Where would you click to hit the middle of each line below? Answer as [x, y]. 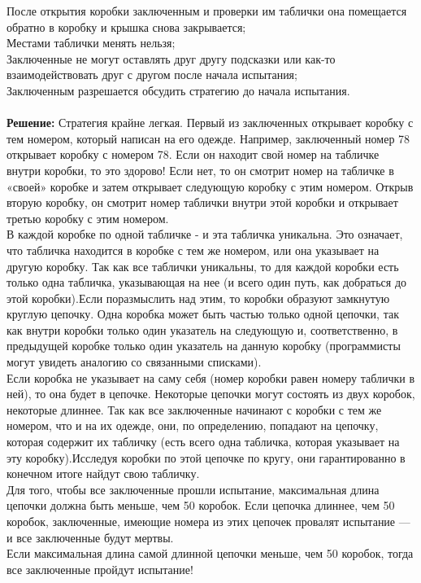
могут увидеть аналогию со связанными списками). [134, 362]
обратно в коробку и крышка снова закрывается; [126, 26]
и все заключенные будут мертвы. [90, 537]
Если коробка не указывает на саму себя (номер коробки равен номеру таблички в [211, 377]
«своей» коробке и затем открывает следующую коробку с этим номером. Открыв [210, 186]
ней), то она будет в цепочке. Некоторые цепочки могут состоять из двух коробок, [211, 394]
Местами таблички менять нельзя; [91, 43]
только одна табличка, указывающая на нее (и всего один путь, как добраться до [207, 282]
